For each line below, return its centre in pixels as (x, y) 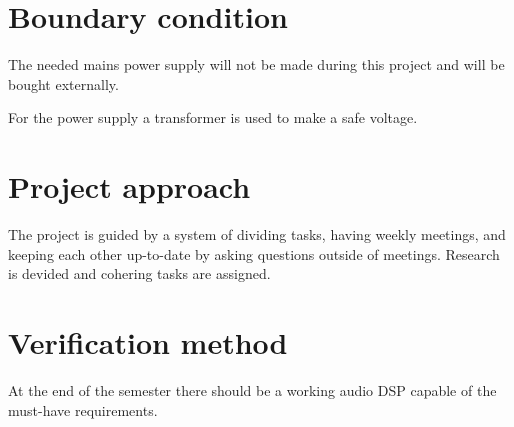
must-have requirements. (83, 409)
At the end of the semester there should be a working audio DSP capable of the (252, 389)
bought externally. (63, 83)
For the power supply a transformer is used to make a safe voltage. (213, 117)
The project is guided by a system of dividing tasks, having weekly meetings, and (257, 234)
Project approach (129, 186)
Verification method (148, 342)
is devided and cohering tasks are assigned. (139, 273)
